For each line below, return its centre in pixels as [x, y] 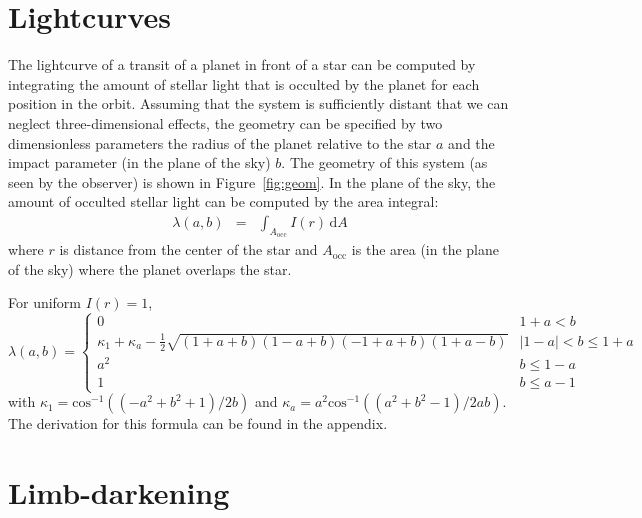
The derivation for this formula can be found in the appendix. [198, 423]
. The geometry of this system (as [384, 162]
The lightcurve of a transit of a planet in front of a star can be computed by [242, 64]
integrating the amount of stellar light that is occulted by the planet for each [244, 83]
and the [471, 142]
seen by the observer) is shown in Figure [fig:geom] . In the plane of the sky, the [252, 181]
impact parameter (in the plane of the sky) [139, 162]
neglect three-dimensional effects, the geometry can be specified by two [225, 122]
